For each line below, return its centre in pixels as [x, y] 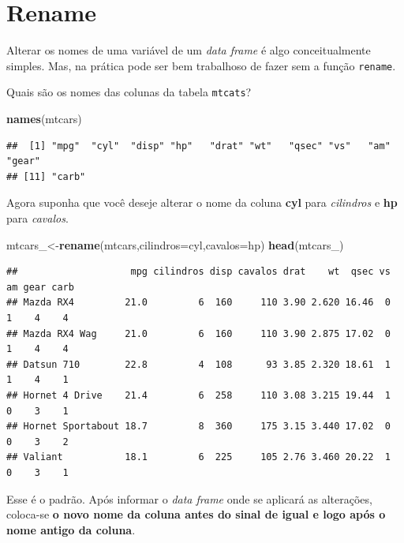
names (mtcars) [44, 119]
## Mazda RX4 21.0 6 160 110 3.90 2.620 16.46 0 [198, 303]
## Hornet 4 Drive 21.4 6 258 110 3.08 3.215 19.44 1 [198, 395]
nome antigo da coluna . [71, 529]
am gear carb [40, 287]
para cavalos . [37, 218]
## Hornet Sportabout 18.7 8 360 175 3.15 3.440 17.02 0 [198, 427]
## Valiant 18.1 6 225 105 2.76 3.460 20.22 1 [198, 457]
